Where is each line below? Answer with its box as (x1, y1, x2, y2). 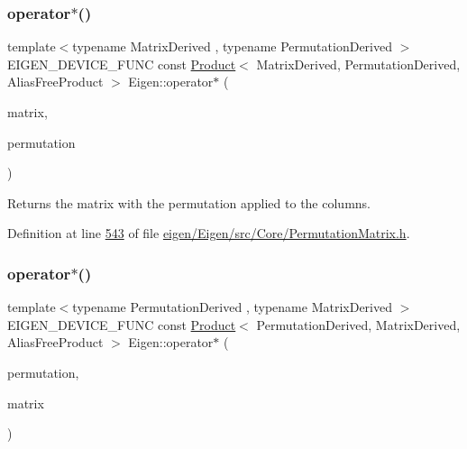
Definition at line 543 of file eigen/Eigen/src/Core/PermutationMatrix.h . (7, 224, 410, 243)
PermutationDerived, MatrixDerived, (256, 315, 461, 334)
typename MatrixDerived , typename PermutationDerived (72, 37, 392, 56)
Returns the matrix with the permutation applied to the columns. (7, 193, 371, 212)
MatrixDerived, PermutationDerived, (256, 54, 461, 73)
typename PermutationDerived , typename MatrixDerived (72, 298, 392, 316)
